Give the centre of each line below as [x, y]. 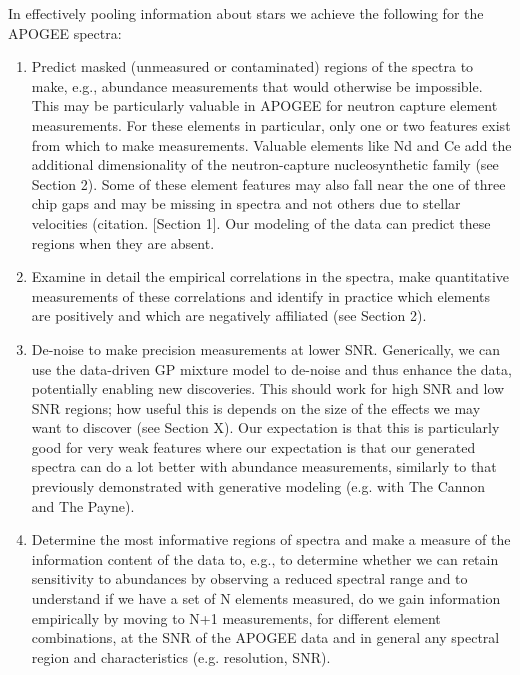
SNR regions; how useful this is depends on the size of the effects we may [256, 407]
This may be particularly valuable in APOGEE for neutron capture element [264, 105]
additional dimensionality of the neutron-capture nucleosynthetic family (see [265, 164]
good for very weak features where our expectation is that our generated [253, 446]
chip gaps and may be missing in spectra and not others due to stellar [246, 203]
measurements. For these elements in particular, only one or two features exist [271, 124]
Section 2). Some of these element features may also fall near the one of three [268, 183]
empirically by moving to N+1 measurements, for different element [236, 617]
